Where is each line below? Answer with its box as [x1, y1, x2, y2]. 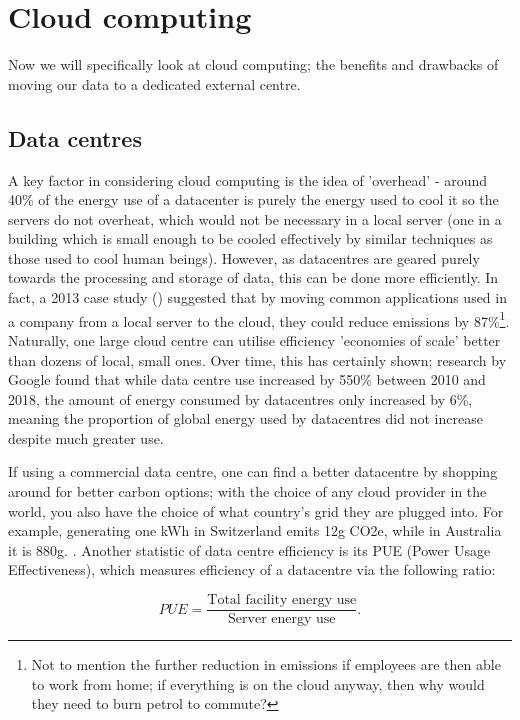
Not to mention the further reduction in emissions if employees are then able [31, 654, 501, 675]
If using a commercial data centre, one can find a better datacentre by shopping [8, 461, 498, 482]
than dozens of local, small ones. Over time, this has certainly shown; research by [8, 349, 507, 370]
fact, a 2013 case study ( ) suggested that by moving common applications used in [8, 287, 507, 308]
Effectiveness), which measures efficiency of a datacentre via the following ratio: [8, 559, 496, 580]
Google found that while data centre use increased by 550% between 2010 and [8, 369, 486, 390]
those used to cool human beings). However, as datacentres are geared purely [8, 247, 480, 268]
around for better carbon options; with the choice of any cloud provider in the [8, 481, 487, 502]
